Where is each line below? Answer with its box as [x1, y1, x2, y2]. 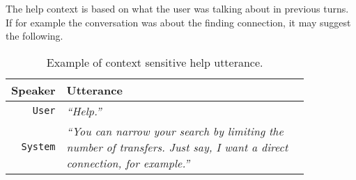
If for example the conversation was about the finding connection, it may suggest [6, 15, 351, 29]
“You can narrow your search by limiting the [66, 122, 284, 139]
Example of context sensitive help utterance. [46, 54, 263, 70]
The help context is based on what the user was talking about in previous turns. [6, 1, 349, 15]
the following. [6, 28, 63, 43]
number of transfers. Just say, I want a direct [66, 138, 288, 155]
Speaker [11, 81, 56, 98]
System [21, 141, 56, 153]
